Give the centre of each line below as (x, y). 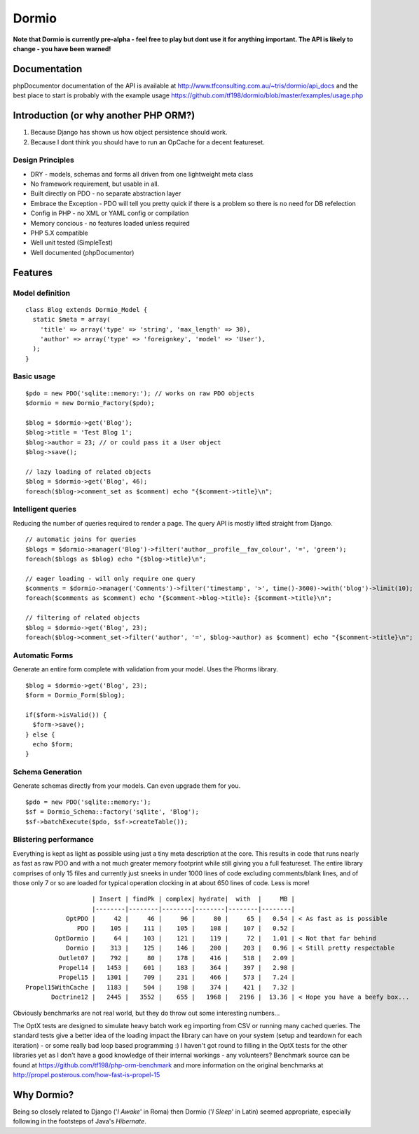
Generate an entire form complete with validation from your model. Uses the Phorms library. (145, 669)
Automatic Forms (43, 655)
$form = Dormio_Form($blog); (75, 695)
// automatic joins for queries (81, 539)
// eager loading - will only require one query (110, 579)
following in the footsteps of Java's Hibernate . (80, 1121)
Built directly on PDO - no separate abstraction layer (106, 193)
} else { (40, 735)
